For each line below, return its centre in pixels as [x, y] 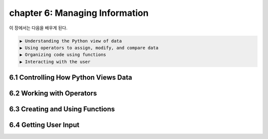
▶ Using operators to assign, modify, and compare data [89, 48]
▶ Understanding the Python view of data [71, 41]
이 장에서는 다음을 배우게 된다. [38, 28]
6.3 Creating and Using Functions [62, 109]
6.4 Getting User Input [44, 125]
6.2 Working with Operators [53, 94]
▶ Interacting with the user [55, 62]
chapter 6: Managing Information [79, 13]
